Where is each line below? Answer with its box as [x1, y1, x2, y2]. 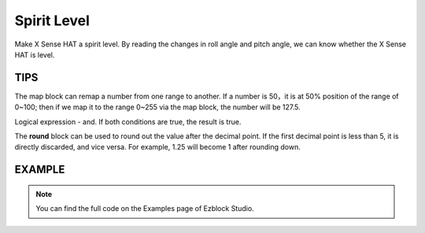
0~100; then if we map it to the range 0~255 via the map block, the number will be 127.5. [14, 102, 301, 112]
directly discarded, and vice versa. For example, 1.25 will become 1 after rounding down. [14, 142, 301, 152]
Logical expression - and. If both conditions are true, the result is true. [14, 116, 242, 126]
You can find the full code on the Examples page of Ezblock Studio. [35, 204, 255, 213]
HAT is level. [14, 50, 55, 59]
